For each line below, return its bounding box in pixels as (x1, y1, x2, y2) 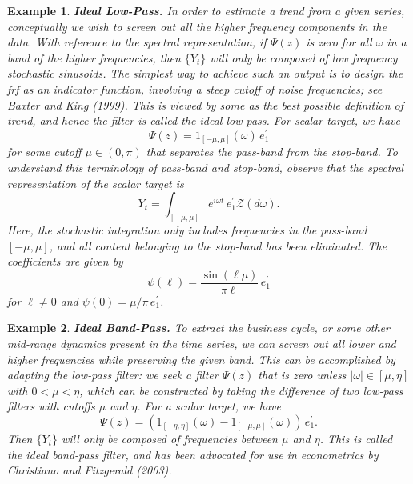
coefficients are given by (7, 253, 123, 270)
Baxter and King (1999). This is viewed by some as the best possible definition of (7, 96, 403, 113)
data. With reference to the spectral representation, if (7, 34, 267, 50)
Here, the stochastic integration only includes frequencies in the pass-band (7, 221, 367, 238)
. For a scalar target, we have (137, 398, 281, 414)
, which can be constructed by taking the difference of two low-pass (79, 382, 403, 398)
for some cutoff (7, 143, 82, 160)
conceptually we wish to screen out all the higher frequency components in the (7, 18, 387, 34)
